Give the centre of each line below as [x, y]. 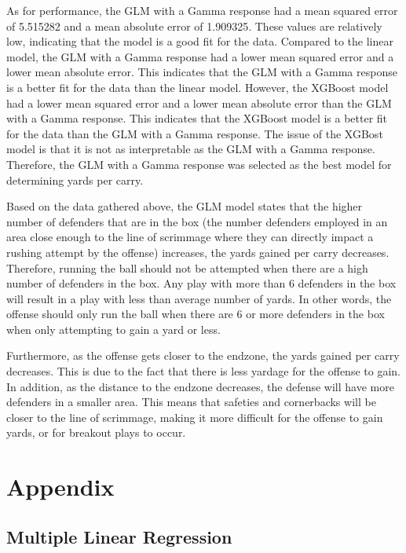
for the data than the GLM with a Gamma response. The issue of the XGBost [195, 133]
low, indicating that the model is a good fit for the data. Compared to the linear [200, 41]
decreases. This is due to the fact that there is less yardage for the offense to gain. [203, 371]
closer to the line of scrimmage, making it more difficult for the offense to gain [195, 417]
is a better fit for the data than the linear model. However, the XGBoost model [198, 87]
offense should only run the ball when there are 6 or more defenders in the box [196, 314]
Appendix [60, 487]
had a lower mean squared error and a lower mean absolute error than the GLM [199, 103]
